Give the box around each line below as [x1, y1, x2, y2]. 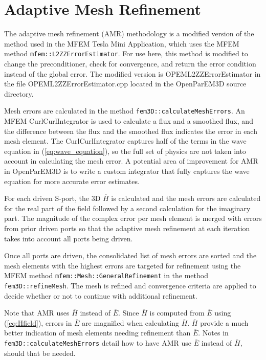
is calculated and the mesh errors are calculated [111, 193, 261, 204]
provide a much [200, 317, 249, 328]
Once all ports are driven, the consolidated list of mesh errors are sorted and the [4, 250, 257, 261]
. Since [118, 307, 139, 318]
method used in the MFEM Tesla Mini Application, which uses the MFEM [4, 38, 239, 49]
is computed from [149, 307, 205, 318]
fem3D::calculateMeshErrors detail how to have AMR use [4, 337, 192, 348]
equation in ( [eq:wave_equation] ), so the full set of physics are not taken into [4, 145, 246, 156]
